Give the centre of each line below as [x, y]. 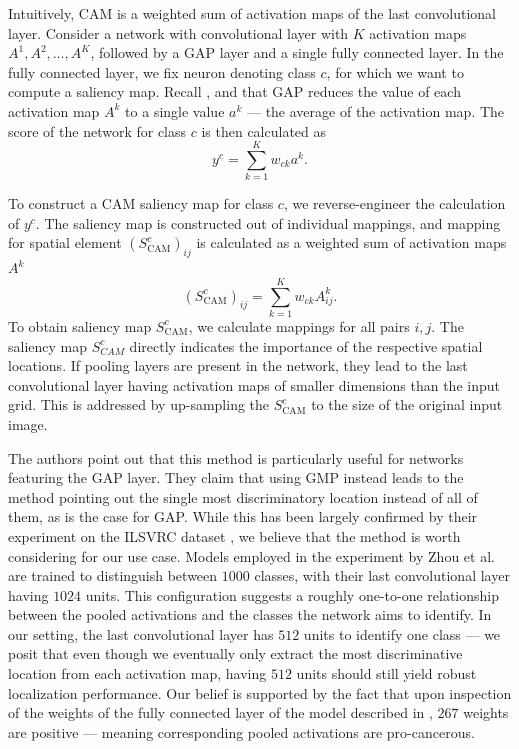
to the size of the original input [407, 404]
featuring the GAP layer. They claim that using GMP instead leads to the [236, 477]
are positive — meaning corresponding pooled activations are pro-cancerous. [241, 731]
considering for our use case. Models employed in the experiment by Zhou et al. [251, 555]
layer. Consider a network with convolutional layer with [178, 32]
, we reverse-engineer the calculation [394, 203]
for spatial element [65, 242]
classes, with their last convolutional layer [382, 575]
